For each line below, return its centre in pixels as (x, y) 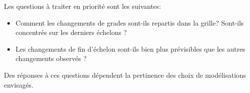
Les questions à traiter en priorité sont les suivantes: (83, 6)
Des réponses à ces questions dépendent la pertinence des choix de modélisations (125, 75)
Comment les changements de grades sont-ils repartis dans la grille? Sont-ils (130, 22)
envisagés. (19, 84)
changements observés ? (51, 58)
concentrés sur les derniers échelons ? (71, 32)
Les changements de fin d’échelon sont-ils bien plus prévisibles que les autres (130, 48)
